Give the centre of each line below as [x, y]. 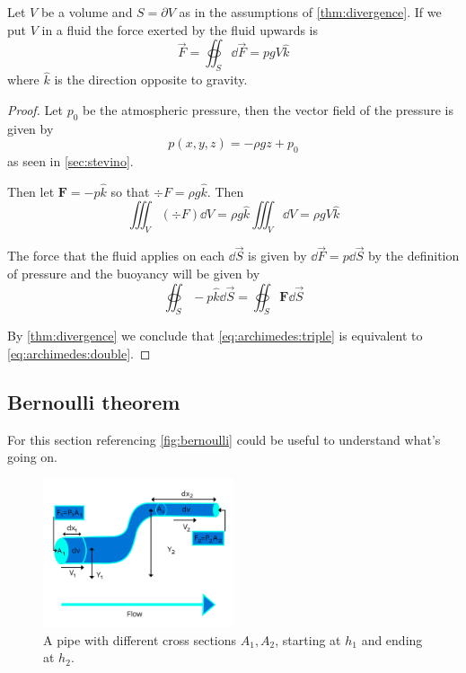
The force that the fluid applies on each [116, 256]
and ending [392, 639]
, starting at [308, 639]
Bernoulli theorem [94, 401]
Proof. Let [35, 109]
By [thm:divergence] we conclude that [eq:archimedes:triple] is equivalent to [215, 336]
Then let [31, 191]
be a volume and [87, 12]
